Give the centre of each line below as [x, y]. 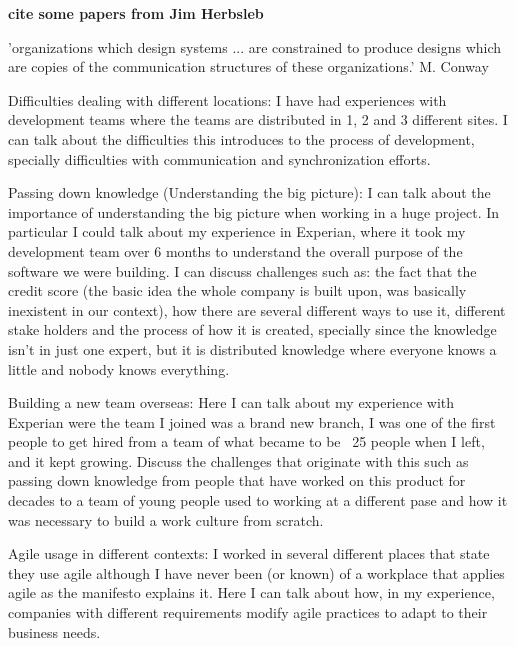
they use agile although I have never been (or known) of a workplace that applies [256, 572]
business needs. [54, 631]
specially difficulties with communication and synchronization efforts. [219, 158]
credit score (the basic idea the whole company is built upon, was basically [237, 290]
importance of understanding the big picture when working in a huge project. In [254, 211]
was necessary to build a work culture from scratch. [166, 519]
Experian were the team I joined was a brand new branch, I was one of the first [252, 421]
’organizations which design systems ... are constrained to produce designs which [255, 46]
